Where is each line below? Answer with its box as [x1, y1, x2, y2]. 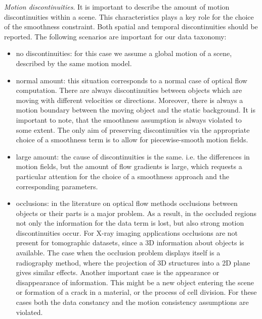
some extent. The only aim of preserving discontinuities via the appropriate [16, 124, 250, 135]
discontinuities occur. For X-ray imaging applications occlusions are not [16, 227, 238, 238]
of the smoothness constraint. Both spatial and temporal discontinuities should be [4, 21, 258, 32]
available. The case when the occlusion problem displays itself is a [16, 247, 221, 258]
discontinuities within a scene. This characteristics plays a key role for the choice [4, 11, 254, 22]
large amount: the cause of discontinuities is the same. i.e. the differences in [16, 151, 250, 162]
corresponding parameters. [16, 181, 98, 191]
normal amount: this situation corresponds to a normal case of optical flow [16, 75, 247, 85]
